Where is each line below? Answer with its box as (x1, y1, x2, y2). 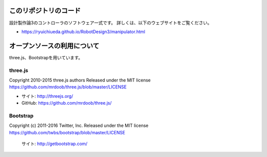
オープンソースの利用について (9, 41, 100, 50)
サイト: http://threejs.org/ (21, 93, 74, 99)
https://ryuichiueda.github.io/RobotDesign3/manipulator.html (21, 29, 145, 35)
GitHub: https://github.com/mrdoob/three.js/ (21, 100, 112, 106)
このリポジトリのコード (9, 6, 81, 15)
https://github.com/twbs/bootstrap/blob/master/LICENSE (9, 129, 126, 135)
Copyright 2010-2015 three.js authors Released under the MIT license (9, 77, 151, 83)
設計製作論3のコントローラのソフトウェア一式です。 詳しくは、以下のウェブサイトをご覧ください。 (9, 20, 212, 26)
